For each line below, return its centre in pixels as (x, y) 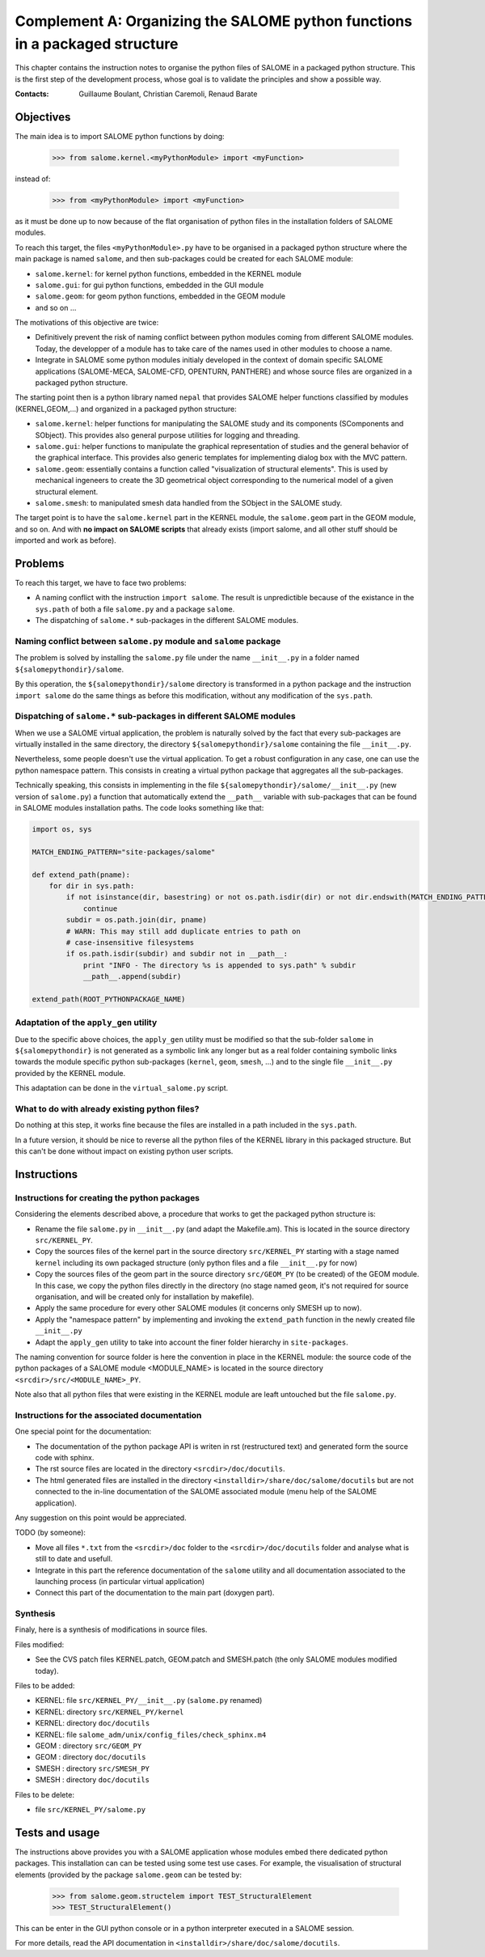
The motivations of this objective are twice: (87, 323)
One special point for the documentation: (83, 1431)
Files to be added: (45, 1686)
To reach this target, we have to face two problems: (101, 583)
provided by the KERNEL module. (70, 1073)
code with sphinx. (65, 1457)
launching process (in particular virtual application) (120, 1581)
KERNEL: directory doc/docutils (93, 1723)
